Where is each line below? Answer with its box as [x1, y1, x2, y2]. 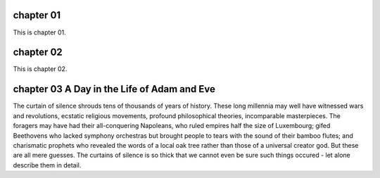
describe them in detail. [13, 160, 82, 169]
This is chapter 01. [13, 28, 66, 37]
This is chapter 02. [13, 65, 68, 73]
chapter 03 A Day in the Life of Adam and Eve [13, 83, 216, 95]
